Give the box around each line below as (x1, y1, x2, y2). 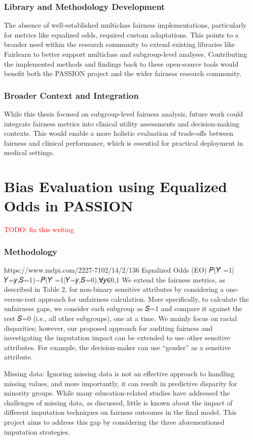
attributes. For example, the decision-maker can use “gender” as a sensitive (4, 342, 231, 352)
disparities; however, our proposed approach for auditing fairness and (4, 322, 213, 333)
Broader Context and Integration (4, 89, 139, 101)
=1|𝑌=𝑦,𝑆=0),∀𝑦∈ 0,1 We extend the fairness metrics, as (55, 274, 225, 284)
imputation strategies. (4, 426, 70, 437)
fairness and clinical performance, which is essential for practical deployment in (4, 137, 243, 148)
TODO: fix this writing (4, 224, 74, 235)
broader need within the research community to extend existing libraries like (4, 39, 235, 49)
